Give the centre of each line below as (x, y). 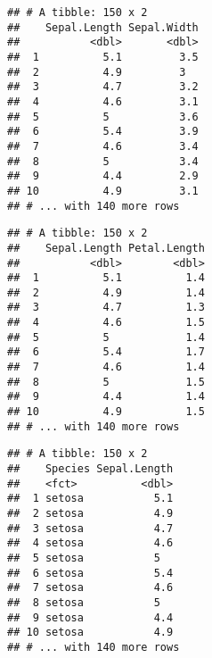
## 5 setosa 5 (84, 558)
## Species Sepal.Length (90, 469)
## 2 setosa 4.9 (90, 513)
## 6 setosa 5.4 (90, 573)
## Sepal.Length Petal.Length (106, 248)
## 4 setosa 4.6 (90, 543)
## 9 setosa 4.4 (90, 617)
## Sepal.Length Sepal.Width (103, 27)
